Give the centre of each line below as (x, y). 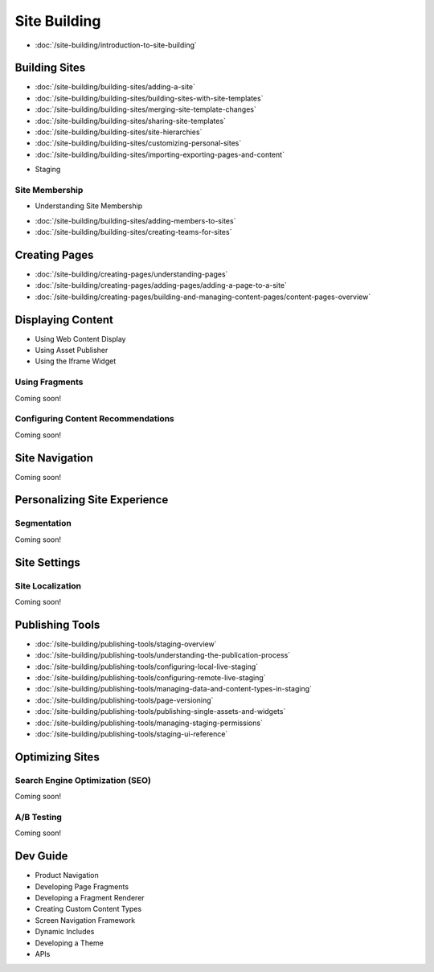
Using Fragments (49, 382)
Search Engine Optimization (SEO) (83, 780)
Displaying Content (64, 320)
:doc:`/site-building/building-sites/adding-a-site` (115, 87)
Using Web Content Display (80, 338)
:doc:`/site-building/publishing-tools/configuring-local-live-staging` (147, 666)
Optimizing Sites (57, 757)
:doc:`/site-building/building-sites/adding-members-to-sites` (135, 220)
